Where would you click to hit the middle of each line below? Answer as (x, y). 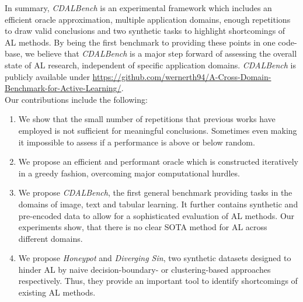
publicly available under (47, 76)
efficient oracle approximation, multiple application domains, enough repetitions (148, 19)
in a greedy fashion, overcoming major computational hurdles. (129, 173)
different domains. (50, 238)
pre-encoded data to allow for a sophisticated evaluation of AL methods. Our (156, 215)
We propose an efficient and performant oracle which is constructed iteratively (158, 162)
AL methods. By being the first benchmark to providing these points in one (140, 42)
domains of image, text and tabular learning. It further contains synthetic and (158, 204)
